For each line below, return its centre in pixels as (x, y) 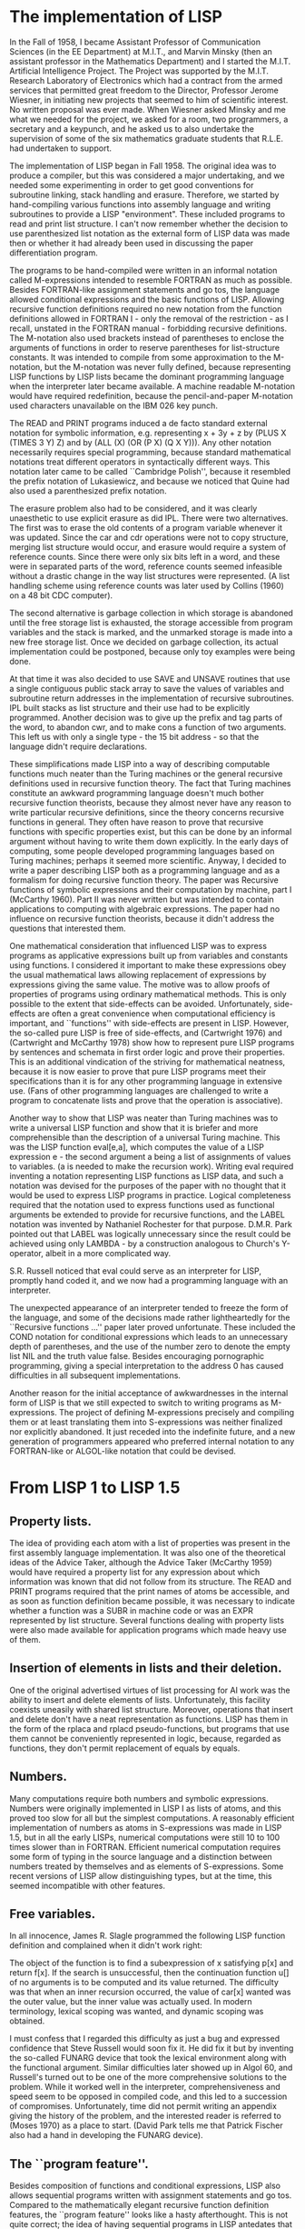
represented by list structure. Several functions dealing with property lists (147, 1620)
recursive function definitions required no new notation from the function (146, 309)
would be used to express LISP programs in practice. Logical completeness (151, 1195)
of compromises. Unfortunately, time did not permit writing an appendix (143, 2106)
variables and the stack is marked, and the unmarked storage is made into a (151, 632)
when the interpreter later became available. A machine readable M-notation (152, 386)
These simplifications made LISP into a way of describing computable (140, 764)
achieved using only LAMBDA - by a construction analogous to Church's (144, 1244)
